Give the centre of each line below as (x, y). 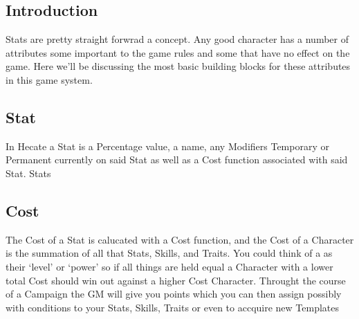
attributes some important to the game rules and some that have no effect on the (178, 52)
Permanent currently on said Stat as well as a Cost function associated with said (177, 159)
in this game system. (49, 79)
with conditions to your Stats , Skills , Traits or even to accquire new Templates (173, 307)
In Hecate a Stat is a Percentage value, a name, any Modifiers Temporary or (167, 146)
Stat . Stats (28, 173)
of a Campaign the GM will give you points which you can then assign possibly (174, 294)
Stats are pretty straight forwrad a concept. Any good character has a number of (177, 39)
